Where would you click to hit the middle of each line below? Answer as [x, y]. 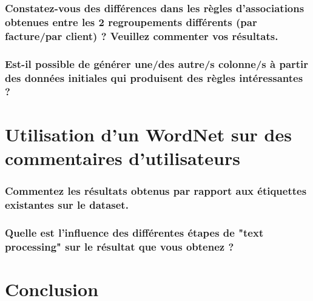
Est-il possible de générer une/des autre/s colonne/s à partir [157, 63]
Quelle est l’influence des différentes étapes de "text [134, 232]
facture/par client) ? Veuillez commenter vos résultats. [142, 36]
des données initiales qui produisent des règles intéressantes [154, 77]
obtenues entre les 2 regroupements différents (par [131, 22]
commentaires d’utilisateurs [123, 157]
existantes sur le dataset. [67, 204]
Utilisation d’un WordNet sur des [148, 134]
